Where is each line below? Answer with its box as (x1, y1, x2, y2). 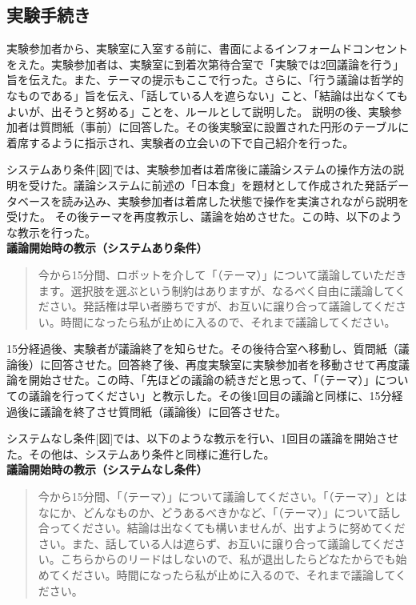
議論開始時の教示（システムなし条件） (6, 461, 208, 478)
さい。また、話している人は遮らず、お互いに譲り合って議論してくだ (38, 535, 394, 551)
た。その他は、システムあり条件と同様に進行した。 (6, 445, 275, 462)
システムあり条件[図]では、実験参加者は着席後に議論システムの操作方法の (6, 161, 393, 178)
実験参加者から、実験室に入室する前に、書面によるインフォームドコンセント (6, 40, 409, 57)
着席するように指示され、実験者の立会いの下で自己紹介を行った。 (6, 134, 354, 150)
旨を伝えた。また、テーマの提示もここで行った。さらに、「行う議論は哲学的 (6, 71, 404, 88)
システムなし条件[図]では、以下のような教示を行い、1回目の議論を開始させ (6, 430, 399, 447)
